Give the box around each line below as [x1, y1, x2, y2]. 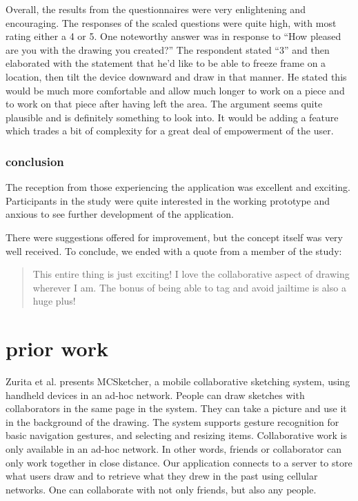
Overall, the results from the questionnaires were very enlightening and [6, 2, 306, 16]
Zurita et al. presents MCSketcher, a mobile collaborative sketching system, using [6, 374, 350, 389]
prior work [6, 334, 108, 362]
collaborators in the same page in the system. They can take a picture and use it [6, 401, 347, 416]
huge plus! [32, 294, 76, 308]
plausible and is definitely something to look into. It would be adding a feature [6, 110, 339, 124]
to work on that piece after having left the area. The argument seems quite [6, 96, 323, 111]
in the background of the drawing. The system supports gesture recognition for [6, 414, 339, 429]
